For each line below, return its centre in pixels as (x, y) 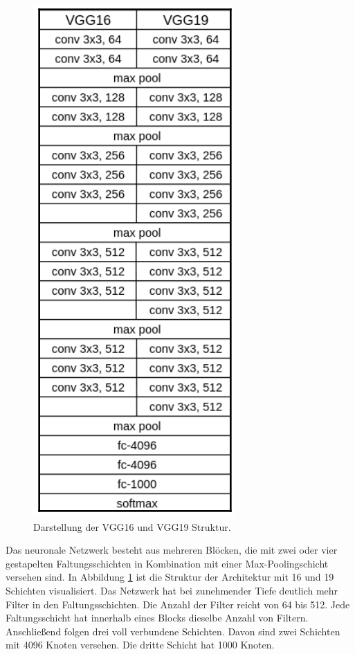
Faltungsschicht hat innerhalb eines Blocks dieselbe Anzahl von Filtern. (157, 618)
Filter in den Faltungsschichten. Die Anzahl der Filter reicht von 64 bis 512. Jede (178, 604)
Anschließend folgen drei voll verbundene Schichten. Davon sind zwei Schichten (173, 631)
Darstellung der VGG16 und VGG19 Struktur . (132, 526)
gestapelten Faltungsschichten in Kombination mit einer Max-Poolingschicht (167, 563)
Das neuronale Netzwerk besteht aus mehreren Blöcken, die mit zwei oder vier (172, 550)
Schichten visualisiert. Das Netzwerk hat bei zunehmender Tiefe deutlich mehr (172, 590)
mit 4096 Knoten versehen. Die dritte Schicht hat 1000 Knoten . (140, 645)
